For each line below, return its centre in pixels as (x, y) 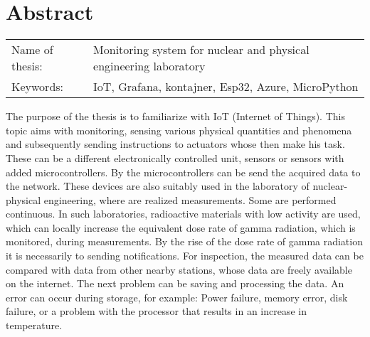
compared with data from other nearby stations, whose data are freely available (179, 269)
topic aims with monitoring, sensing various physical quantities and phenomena (179, 130)
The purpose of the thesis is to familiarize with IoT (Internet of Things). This (175, 116)
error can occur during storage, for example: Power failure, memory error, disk (177, 297)
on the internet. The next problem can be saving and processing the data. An (175, 283)
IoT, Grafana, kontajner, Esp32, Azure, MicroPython (226, 87)
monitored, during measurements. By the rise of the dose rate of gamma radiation (184, 241)
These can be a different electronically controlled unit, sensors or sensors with (175, 157)
